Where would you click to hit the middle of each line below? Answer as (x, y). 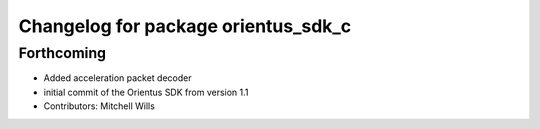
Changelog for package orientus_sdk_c (185, 26)
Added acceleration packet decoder (117, 78)
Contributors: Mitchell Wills (99, 106)
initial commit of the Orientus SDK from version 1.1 (146, 92)
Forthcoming (62, 53)
